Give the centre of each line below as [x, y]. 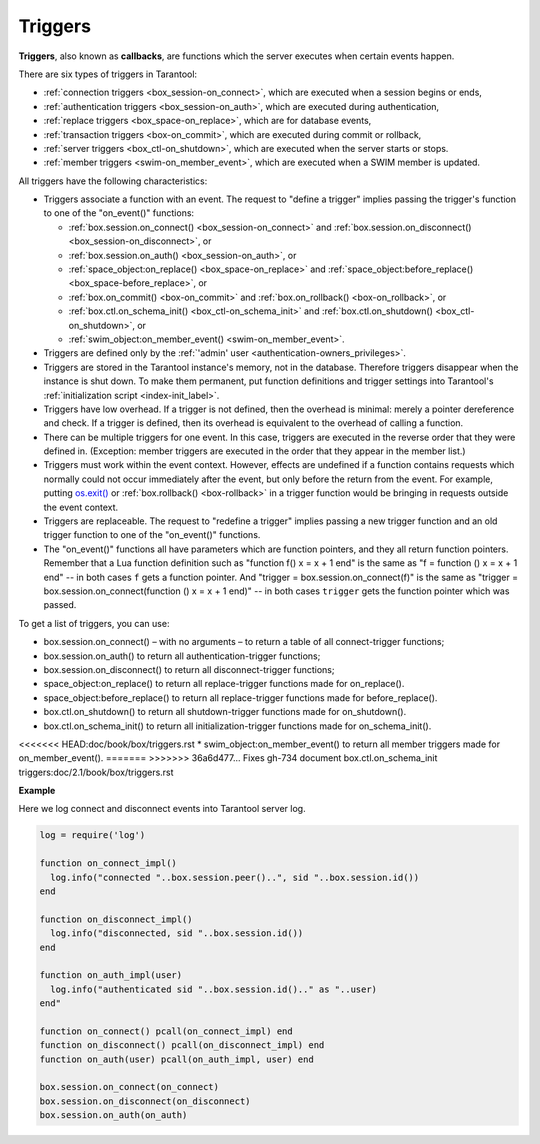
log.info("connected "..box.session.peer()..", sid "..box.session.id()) [235, 877]
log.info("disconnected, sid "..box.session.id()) [177, 933]
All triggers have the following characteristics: [113, 181]
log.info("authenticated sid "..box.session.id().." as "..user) [214, 989]
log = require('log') [92, 835]
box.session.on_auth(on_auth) [113, 1115]
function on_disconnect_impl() [116, 919]
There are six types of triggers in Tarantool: [108, 74]
